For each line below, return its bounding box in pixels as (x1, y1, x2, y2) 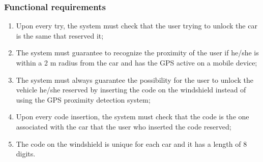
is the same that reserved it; (16, 30, 104, 41)
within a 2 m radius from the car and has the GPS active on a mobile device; (16, 57, 257, 68)
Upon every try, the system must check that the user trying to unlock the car (16, 20, 257, 31)
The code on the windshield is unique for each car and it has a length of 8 (16, 138, 247, 149)
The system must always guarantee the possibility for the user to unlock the (16, 74, 253, 85)
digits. (16, 148, 36, 159)
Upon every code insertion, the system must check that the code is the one (16, 111, 249, 122)
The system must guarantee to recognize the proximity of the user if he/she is (16, 47, 259, 58)
